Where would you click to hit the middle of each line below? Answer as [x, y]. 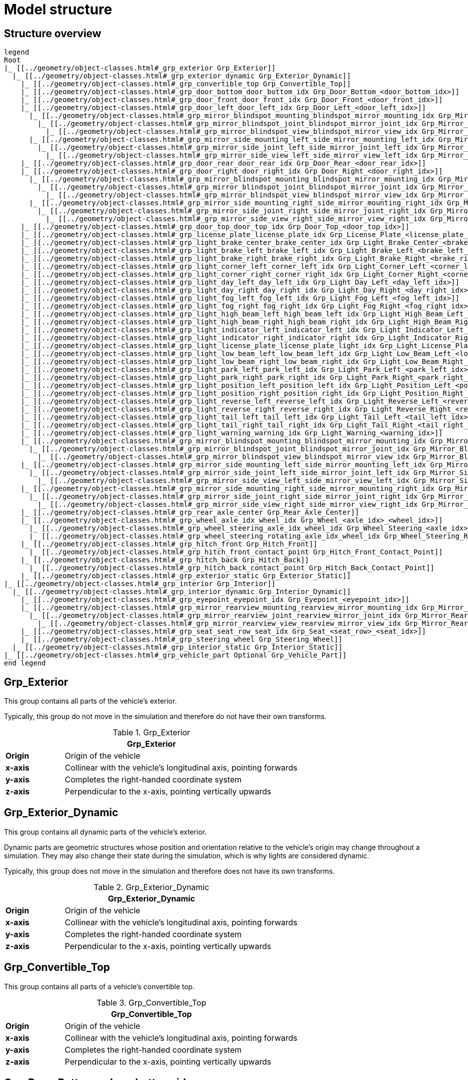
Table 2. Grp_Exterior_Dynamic [151, 887]
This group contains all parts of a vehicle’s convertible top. [99, 986]
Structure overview [53, 33]
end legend [25, 663]
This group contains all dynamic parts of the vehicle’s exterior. [105, 832]
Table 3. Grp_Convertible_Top [151, 1002]
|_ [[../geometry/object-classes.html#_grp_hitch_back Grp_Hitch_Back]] [165, 560]
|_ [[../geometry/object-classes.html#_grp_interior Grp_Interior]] [140, 584]
